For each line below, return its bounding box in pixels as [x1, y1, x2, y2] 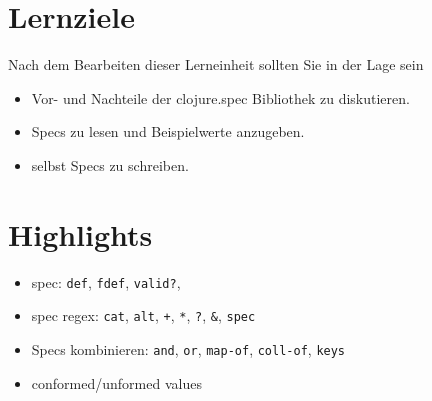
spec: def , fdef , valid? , [31, 271, 181, 292]
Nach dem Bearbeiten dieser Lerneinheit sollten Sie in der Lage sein [8, 54, 424, 75]
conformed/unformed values [31, 372, 202, 393]
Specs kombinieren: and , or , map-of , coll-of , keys [31, 338, 346, 359]
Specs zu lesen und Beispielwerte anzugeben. [31, 121, 305, 142]
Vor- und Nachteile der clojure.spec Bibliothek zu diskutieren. [31, 87, 410, 108]
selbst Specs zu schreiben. [31, 154, 189, 175]
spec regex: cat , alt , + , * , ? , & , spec [31, 305, 256, 326]
